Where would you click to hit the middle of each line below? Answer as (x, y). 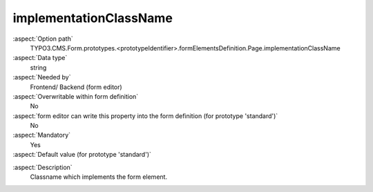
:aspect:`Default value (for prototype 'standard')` (82, 155)
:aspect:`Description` (42, 167)
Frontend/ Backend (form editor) (76, 87)
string (38, 67)
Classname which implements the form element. (99, 177)
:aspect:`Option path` (43, 39)
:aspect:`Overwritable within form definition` (76, 96)
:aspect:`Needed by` (42, 77)
